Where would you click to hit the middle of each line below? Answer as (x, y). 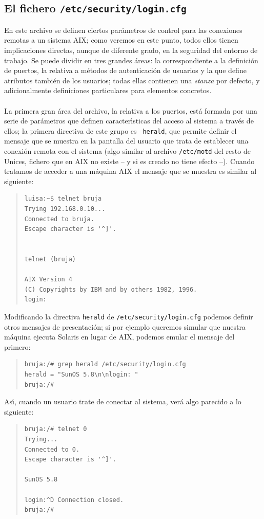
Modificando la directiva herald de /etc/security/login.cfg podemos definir (129, 316)
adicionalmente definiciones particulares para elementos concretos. (108, 90)
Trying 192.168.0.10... (65, 209)
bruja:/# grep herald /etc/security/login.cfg (105, 364)
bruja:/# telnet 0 (56, 429)
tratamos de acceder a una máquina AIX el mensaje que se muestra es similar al (130, 171)
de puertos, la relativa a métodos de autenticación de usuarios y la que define (125, 70)
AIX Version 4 (48, 280)
